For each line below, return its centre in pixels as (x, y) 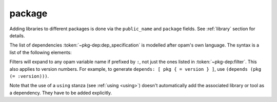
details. (17, 35)
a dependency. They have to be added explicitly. (61, 93)
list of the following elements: (41, 52)
